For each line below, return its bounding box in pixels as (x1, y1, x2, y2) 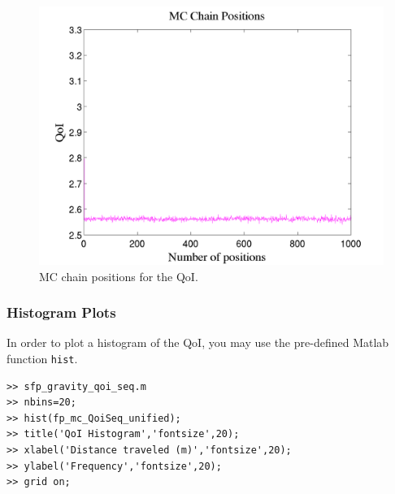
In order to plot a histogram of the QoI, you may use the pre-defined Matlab (7, 334, 389, 351)
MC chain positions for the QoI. (39, 267, 198, 284)
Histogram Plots (7, 302, 116, 323)
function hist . (7, 350, 78, 366)
